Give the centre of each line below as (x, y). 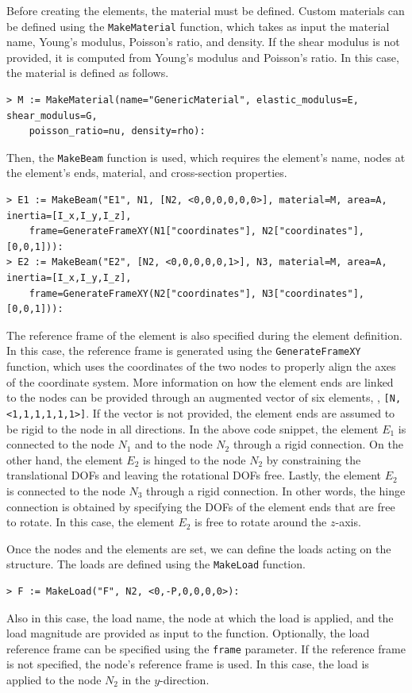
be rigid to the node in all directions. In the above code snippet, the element (193, 428)
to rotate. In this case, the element (90, 522)
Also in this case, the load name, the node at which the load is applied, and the (200, 617)
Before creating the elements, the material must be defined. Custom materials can (206, 10)
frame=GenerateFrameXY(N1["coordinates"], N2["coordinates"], (197, 231)
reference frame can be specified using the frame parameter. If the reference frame (206, 648)
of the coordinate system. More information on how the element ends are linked (200, 381)
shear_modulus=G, (52, 115)
